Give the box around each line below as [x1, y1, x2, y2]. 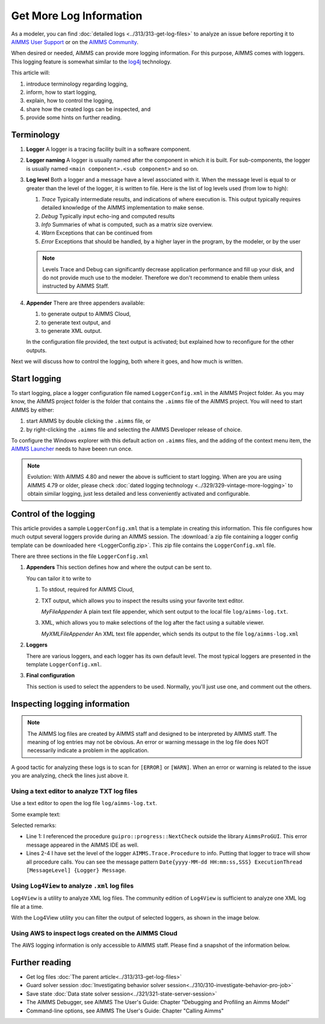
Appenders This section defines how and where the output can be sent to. [26, 564, 212, 571]
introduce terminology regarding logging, [26, 80, 128, 87]
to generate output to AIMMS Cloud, [41, 311, 131, 318]
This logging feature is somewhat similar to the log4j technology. [11, 58, 172, 65]
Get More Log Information [11, 9, 143, 22]
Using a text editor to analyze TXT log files [11, 787, 138, 795]
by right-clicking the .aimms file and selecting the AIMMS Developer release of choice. [26, 426, 243, 433]
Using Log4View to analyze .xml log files [11, 881, 134, 890]
